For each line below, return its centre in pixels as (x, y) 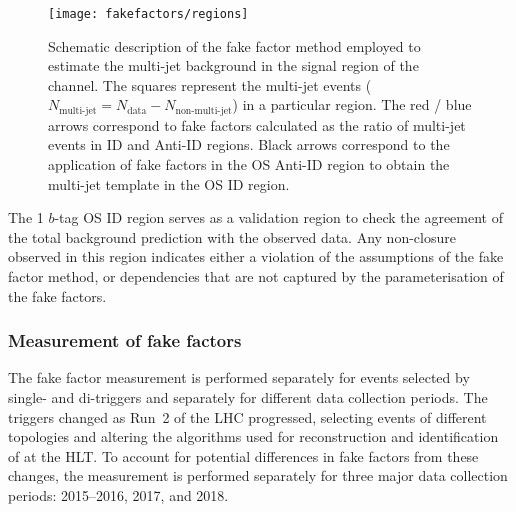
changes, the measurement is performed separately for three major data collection (258, 475)
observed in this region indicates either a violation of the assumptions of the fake (256, 256)
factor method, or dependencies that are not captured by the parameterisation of (256, 276)
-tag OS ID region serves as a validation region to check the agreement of (278, 217)
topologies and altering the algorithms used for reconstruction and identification (253, 436)
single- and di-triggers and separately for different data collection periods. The (248, 397)
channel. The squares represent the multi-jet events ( (210, 84)
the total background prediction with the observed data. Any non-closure (232, 236)
